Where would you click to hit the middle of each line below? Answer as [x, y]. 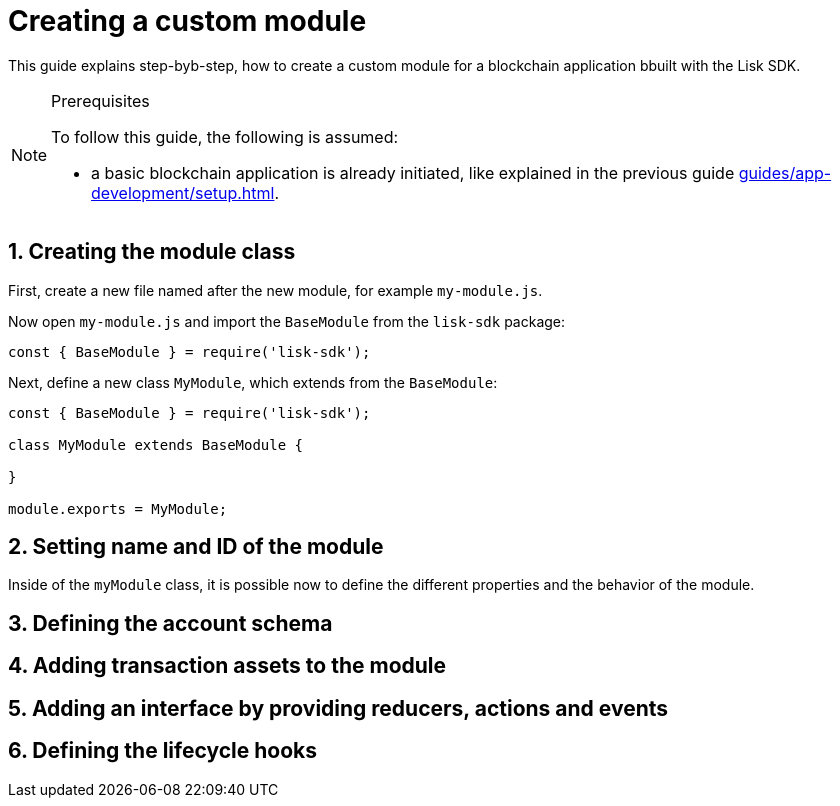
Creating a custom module [187, 21]
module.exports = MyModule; [118, 508]
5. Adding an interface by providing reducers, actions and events [338, 708]
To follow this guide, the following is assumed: [225, 136]
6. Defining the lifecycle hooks [162, 751]
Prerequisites [100, 100]
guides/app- [785, 172]
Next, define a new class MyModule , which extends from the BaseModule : [253, 382]
